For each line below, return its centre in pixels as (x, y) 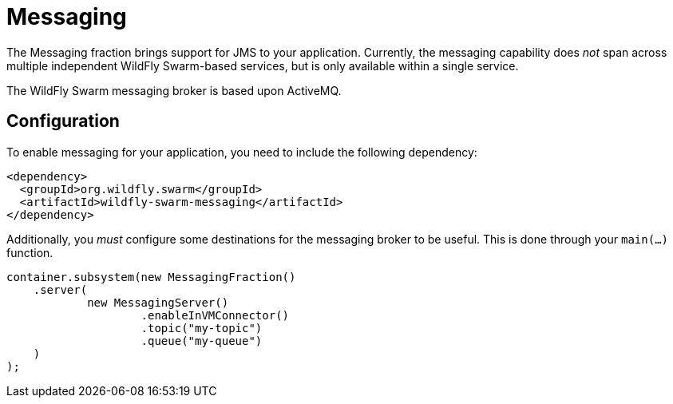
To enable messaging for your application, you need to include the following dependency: (242, 152)
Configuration (63, 121)
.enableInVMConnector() (215, 315)
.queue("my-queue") (202, 341)
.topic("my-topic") (202, 328)
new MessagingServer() (158, 302)
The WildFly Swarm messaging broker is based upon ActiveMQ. (174, 90)
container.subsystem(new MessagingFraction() (151, 277)
